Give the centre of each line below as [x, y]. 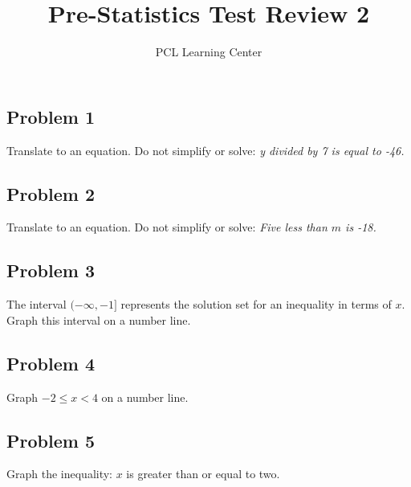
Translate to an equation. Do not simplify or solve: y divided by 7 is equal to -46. [205, 150]
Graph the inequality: [60, 474]
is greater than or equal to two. [203, 474]
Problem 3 [51, 270]
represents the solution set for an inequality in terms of [256, 304]
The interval [37, 304]
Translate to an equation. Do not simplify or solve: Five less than [167, 227]
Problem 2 [51, 193]
